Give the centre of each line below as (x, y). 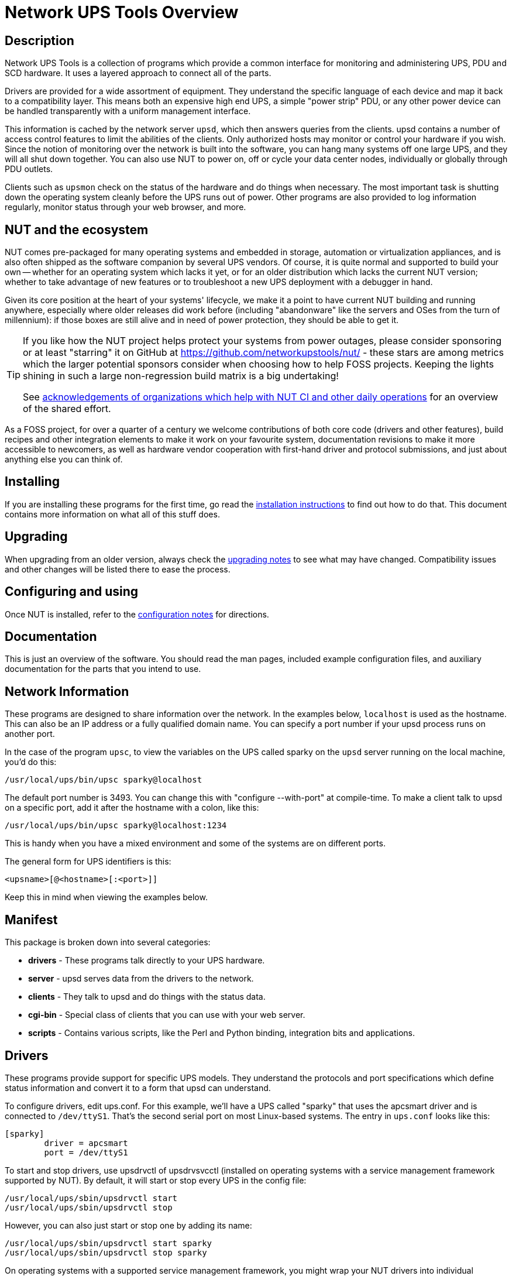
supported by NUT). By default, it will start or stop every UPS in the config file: (156, 1180)
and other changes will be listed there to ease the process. (118, 569)
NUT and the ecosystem (77, 229)
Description (39, 40)
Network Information (67, 691)
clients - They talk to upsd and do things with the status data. (147, 997)
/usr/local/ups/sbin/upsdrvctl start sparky (109, 1243)
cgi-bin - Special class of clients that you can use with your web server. (167, 1015)
